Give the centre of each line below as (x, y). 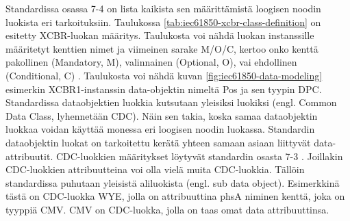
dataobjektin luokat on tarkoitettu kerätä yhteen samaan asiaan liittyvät (158, 142)
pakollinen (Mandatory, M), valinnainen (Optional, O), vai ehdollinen (151, 62)
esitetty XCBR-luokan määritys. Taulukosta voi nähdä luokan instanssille (160, 35)
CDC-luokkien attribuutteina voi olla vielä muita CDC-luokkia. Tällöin (155, 169)
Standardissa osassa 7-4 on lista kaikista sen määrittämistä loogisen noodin (163, 8)
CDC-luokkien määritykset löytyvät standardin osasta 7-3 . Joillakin (199, 156)
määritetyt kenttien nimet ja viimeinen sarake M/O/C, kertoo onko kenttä (162, 48)
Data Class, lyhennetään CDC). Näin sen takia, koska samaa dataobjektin (162, 115)
